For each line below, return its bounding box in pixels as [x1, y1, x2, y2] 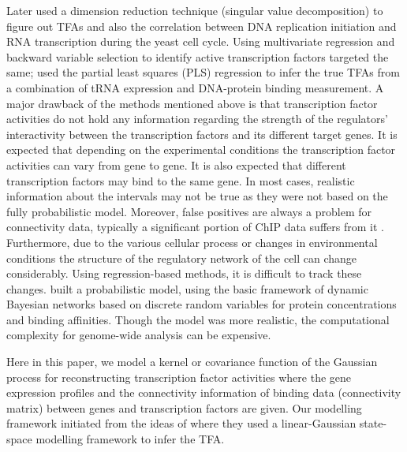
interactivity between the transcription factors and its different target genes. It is [6, 125, 398, 142]
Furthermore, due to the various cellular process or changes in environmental [6, 233, 378, 250]
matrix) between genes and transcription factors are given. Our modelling [6, 399, 362, 416]
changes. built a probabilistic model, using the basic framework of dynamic [6, 280, 368, 297]
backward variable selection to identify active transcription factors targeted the [6, 48, 389, 65]
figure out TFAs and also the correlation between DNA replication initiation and [6, 17, 397, 34]
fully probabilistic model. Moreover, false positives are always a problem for [6, 203, 372, 219]
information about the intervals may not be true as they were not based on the [6, 188, 388, 204]
